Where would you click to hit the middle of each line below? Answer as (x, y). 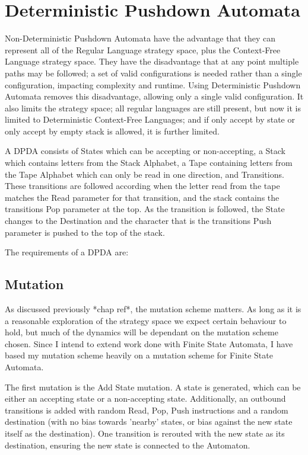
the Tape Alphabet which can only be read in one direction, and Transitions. (145, 174)
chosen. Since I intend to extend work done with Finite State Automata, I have (149, 343)
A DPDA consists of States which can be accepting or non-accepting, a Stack (145, 151)
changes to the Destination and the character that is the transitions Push (138, 221)
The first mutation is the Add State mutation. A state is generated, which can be (153, 387)
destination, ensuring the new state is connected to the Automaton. (128, 445)
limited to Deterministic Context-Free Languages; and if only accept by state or (150, 119)
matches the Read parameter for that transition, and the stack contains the (142, 197)
